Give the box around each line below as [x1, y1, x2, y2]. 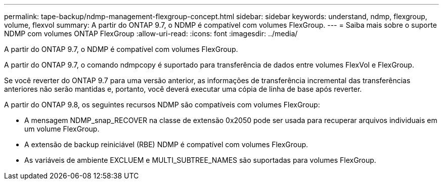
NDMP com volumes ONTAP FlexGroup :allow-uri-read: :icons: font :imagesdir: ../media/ [4, 29, 298, 38]
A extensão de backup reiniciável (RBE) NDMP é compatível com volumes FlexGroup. [24, 140, 308, 149]
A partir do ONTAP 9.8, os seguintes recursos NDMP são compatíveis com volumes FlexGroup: [4, 100, 320, 109]
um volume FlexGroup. [24, 125, 100, 133]
